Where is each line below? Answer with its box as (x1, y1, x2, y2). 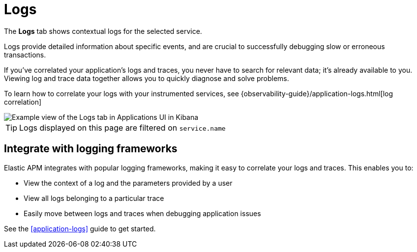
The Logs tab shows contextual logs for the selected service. (4, 27, 202, 35)
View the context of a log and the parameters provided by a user (24, 178, 233, 187)
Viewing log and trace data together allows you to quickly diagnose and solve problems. (4, 74, 289, 83)
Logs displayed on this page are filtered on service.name (19, 122, 226, 133)
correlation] (4, 97, 42, 106)
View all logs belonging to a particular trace (24, 194, 164, 202)
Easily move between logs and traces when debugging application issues (24, 209, 261, 218)
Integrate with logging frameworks (4, 142, 178, 155)
